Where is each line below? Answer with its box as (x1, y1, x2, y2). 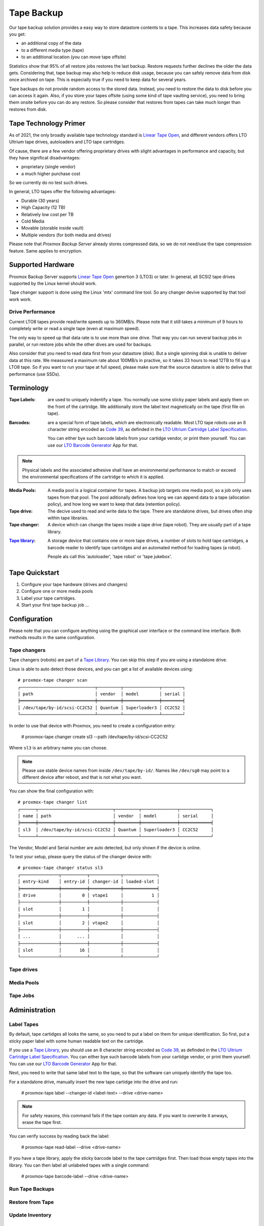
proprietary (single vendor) (21, 164, 76, 170)
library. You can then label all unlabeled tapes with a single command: (9, 1162, 150, 1168)
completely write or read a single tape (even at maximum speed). (9, 326, 140, 332)
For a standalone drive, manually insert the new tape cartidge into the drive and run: (9, 1079, 178, 1085)
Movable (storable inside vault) (21, 225, 84, 231)
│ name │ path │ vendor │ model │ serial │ (18, 813, 214, 819)
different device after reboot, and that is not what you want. (22, 774, 142, 780)
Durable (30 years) (21, 198, 60, 204)
